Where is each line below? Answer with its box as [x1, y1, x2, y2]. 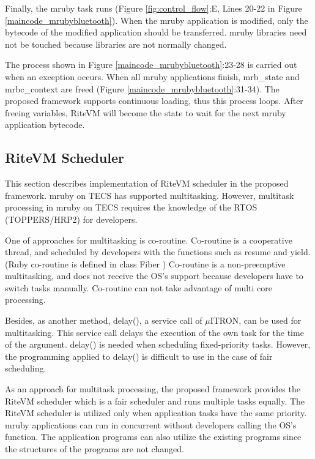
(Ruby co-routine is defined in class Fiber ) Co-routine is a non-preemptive [5, 257, 286, 270]
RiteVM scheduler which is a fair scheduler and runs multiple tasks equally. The [5, 394, 305, 407]
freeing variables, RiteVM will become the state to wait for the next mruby [5, 106, 286, 119]
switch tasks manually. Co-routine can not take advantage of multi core [5, 281, 273, 294]
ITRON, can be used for [210, 314, 302, 327]
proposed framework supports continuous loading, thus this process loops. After [5, 94, 303, 107]
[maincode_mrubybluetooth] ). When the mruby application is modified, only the [5, 13, 308, 26]
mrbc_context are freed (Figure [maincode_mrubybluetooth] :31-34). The [5, 82, 280, 95]
